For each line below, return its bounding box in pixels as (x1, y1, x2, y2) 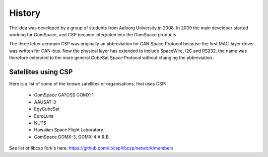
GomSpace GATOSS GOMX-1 (34, 92, 94, 98)
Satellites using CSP (9, 68, 73, 76)
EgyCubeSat (34, 106, 60, 112)
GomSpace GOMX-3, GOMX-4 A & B (34, 134, 109, 140)
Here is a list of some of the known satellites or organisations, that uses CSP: (9, 81, 166, 87)
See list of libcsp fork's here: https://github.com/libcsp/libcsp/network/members (9, 145, 174, 151)
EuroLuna (34, 113, 54, 119)
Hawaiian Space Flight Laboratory (34, 127, 104, 133)
